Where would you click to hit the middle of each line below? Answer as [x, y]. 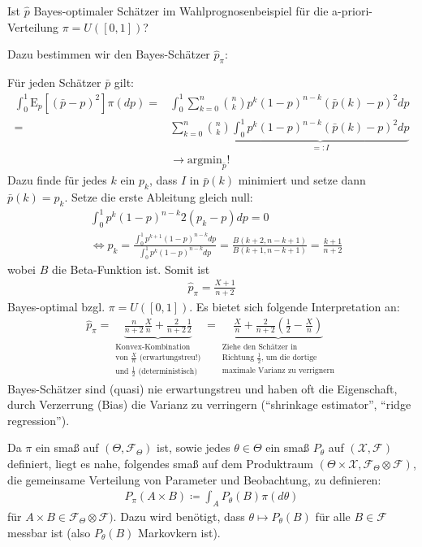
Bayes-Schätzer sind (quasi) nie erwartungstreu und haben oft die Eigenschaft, [202, 388]
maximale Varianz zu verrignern [278, 370]
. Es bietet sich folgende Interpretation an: [295, 306]
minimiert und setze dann [302, 180]
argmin [205, 161]
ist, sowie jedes [194, 447]
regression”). [39, 420]
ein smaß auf [67, 447]
